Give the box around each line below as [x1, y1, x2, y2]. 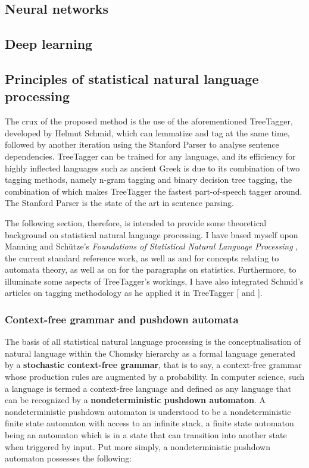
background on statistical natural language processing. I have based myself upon [5, 228, 298, 241]
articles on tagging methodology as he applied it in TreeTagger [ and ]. [5, 286, 263, 299]
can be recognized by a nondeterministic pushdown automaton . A [5, 394, 266, 406]
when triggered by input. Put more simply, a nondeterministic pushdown [5, 440, 270, 453]
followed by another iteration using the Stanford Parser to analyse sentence [5, 138, 279, 151]
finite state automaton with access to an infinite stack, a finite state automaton [5, 417, 294, 429]
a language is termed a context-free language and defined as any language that [5, 382, 292, 394]
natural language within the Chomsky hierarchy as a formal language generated [5, 347, 296, 359]
